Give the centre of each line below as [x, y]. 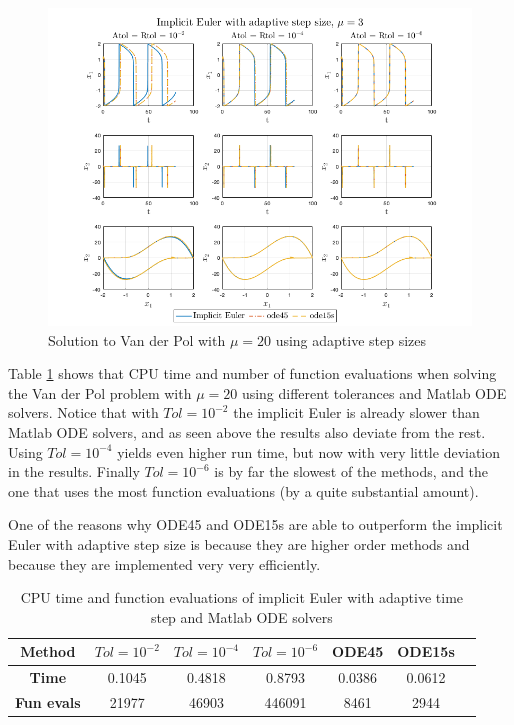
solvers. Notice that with [83, 412]
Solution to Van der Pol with [137, 339]
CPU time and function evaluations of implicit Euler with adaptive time [242, 597]
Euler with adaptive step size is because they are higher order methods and [239, 543]
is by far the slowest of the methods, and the [351, 471]
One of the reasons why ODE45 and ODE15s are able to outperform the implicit [255, 524]
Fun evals [48, 702]
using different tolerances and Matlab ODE [374, 392]
